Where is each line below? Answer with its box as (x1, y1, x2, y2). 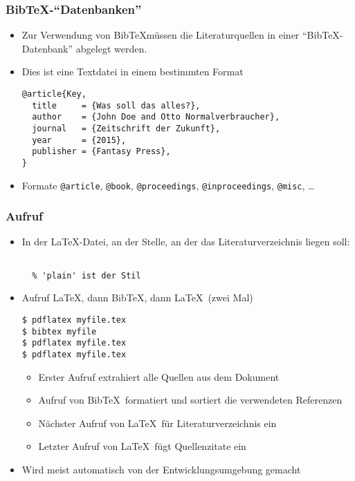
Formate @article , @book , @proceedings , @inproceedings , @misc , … (21, 178, 315, 192)
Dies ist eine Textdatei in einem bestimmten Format (21, 64, 244, 79)
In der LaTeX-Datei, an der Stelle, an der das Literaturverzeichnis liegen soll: (21, 234, 350, 249)
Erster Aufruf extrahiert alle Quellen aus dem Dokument (38, 369, 280, 384)
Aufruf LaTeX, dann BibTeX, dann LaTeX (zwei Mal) (21, 290, 253, 305)
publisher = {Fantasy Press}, (32, 147, 171, 157)
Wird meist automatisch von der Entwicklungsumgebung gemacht (21, 462, 301, 476)
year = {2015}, (32, 135, 127, 145)
